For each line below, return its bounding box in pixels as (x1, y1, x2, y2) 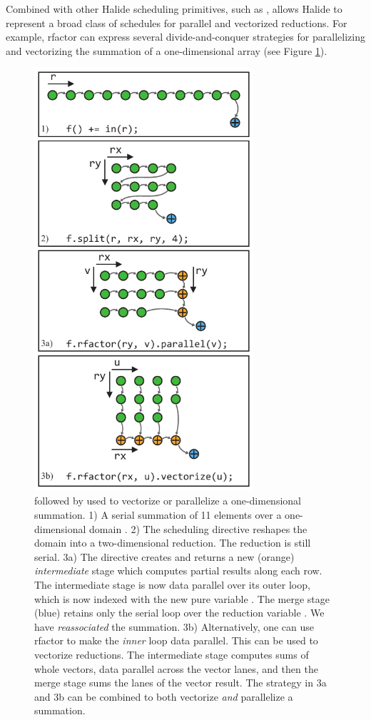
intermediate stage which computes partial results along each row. (34, 563, 322, 578)
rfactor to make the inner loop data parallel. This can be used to (34, 633, 318, 648)
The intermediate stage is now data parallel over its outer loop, (34, 577, 310, 592)
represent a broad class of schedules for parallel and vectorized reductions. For (6, 15, 347, 30)
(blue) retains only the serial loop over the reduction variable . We (34, 605, 325, 620)
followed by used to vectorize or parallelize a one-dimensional (34, 493, 301, 508)
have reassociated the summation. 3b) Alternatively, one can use (34, 619, 315, 634)
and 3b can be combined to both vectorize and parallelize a (34, 689, 293, 704)
